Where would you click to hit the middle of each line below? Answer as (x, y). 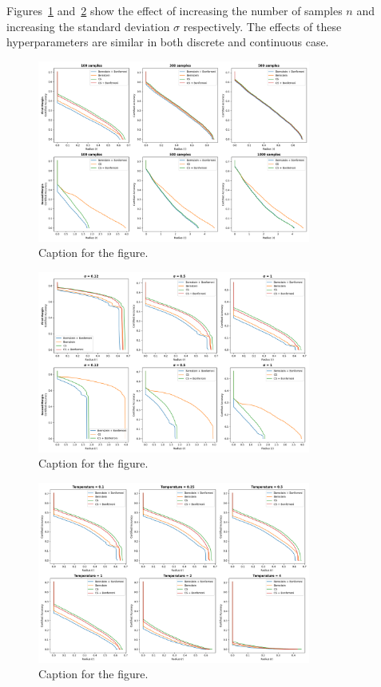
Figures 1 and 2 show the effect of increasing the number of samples (175, 10)
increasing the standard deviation (88, 26)
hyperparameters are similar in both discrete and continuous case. (168, 42)
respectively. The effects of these (262, 26)
